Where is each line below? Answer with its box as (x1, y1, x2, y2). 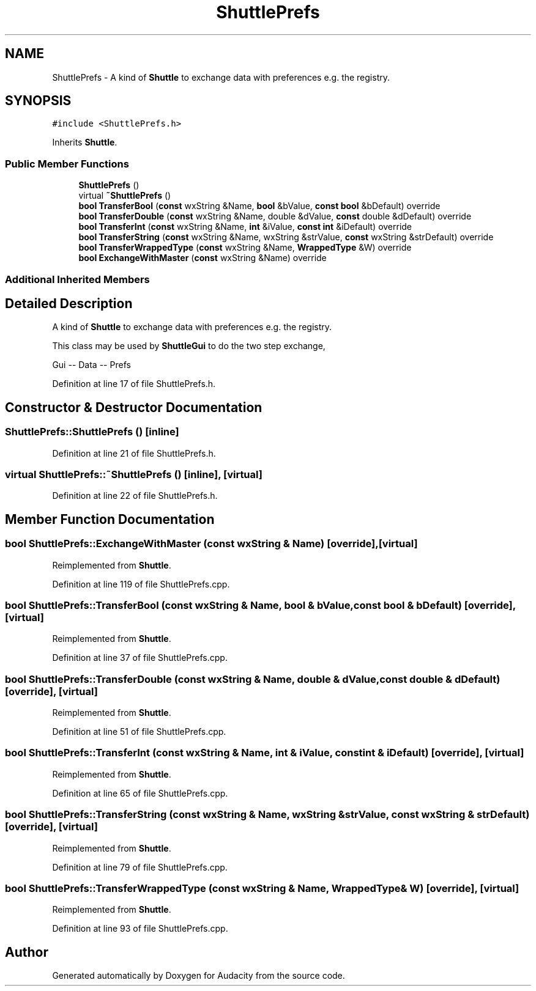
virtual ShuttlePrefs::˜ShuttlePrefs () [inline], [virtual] (5, 468, 262, 481)
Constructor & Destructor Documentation (5, 399, 262, 415)
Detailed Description (5, 295, 133, 311)
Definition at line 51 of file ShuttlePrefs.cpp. (52, 726, 226, 737)
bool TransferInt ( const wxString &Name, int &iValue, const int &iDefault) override (78, 221, 412, 232)
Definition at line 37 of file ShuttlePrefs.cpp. (52, 652, 228, 663)
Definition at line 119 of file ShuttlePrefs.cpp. (52, 578, 230, 589)
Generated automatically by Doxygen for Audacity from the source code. (52, 970, 345, 981)
